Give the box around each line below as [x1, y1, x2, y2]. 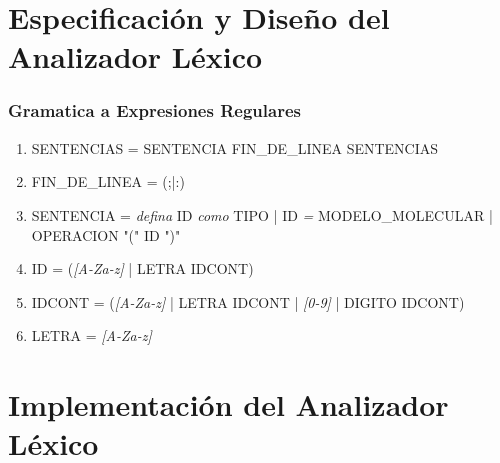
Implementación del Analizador [8, 384, 449, 425]
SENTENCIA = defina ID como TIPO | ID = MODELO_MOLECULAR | [31, 204, 493, 225]
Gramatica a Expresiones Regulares [8, 98, 301, 123]
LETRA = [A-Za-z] [31, 325, 152, 346]
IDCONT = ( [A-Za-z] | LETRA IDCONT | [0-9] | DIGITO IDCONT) [31, 291, 465, 312]
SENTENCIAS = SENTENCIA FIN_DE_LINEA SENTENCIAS [31, 137, 439, 158]
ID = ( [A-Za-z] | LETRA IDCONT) [31, 258, 254, 279]
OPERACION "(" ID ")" [31, 224, 181, 245]
